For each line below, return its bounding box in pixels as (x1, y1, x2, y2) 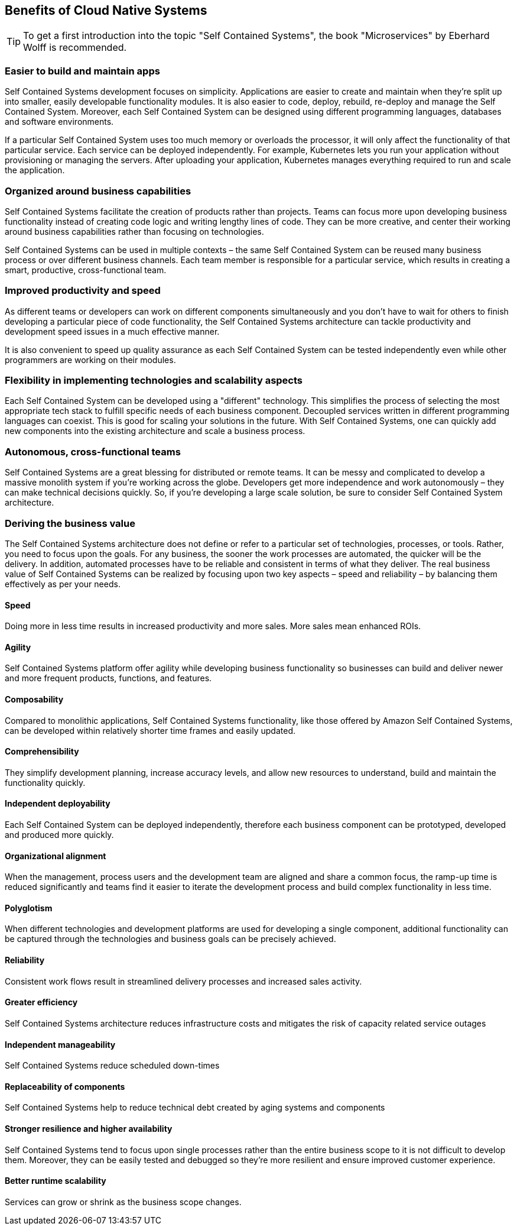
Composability (5, 694, 64, 704)
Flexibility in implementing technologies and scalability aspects (5, 374, 303, 387)
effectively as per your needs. (5, 578, 121, 589)
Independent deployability (5, 798, 110, 809)
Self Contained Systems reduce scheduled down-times (5, 1060, 220, 1071)
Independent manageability (5, 1039, 116, 1050)
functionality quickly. (5, 777, 86, 788)
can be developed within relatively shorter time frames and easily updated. (5, 725, 295, 736)
